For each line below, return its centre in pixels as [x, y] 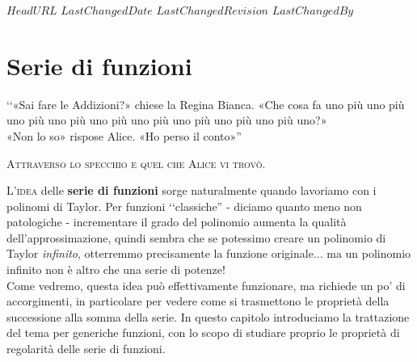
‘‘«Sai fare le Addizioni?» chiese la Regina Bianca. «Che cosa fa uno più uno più [206, 104]
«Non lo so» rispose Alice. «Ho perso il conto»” [124, 135]
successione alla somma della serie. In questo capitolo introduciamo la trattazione [208, 316]
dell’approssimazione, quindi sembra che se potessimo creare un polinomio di [196, 237]
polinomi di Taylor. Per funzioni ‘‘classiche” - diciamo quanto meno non [184, 206]
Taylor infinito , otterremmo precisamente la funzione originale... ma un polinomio [209, 253]
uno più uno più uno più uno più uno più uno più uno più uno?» [167, 120]
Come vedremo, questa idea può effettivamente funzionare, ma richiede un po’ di [206, 285]
